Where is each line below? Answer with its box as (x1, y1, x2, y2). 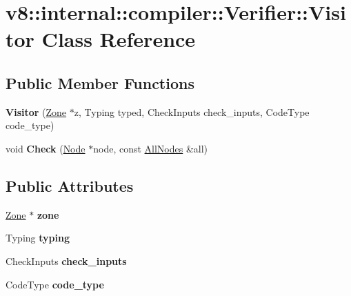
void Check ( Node (6, 141, 86, 155)
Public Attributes (6, 175, 134, 196)
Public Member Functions (6, 72, 194, 93)
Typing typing (6, 230, 70, 245)
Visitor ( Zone (6, 104, 67, 119)
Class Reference (41, 25, 196, 53)
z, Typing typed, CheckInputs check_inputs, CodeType (74, 104, 310, 119)
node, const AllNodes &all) (93, 141, 208, 155)
